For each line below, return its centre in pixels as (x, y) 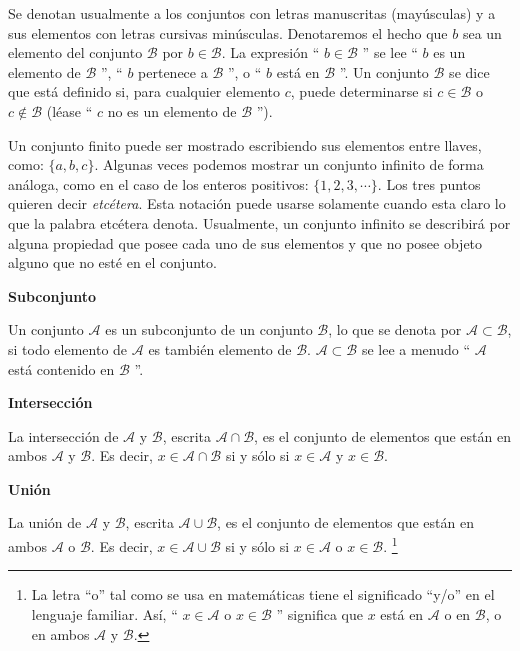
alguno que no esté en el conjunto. (112, 262)
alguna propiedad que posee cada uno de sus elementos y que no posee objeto (245, 242)
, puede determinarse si (361, 91)
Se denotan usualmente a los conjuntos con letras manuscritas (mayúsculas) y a (252, 13)
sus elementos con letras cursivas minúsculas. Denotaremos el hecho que (228, 32)
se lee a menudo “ (416, 348)
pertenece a (173, 71)
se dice (469, 71)
